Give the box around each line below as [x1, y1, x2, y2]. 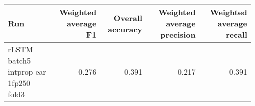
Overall [113, 12, 143, 23]
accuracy [108, 23, 143, 35]
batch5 [8, 55, 31, 66]
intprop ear [8, 66, 46, 77]
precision [160, 29, 196, 40]
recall [226, 29, 247, 40]
